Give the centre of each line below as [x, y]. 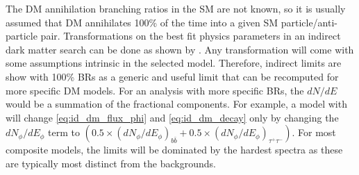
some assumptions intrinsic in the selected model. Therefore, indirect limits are [174, 63]
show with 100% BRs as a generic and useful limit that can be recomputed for [172, 76]
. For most [314, 132]
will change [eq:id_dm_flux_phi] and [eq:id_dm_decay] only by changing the [172, 117]
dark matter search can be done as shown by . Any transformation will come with [180, 49]
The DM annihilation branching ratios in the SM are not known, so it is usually [176, 8]
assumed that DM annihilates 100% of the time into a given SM [142, 22]
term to [64, 132]
